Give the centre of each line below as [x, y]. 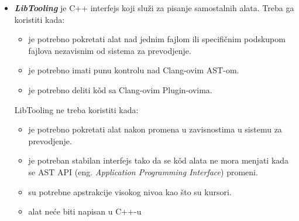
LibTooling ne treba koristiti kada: [76, 109]
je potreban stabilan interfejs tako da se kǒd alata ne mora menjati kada [159, 160]
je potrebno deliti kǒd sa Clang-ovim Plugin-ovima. [120, 89]
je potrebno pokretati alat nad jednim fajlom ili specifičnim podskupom [157, 39]
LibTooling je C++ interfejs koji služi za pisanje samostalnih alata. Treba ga [154, 8]
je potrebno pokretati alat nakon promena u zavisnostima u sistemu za [155, 129]
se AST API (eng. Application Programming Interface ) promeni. [143, 171]
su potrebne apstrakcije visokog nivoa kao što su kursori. [130, 191]
